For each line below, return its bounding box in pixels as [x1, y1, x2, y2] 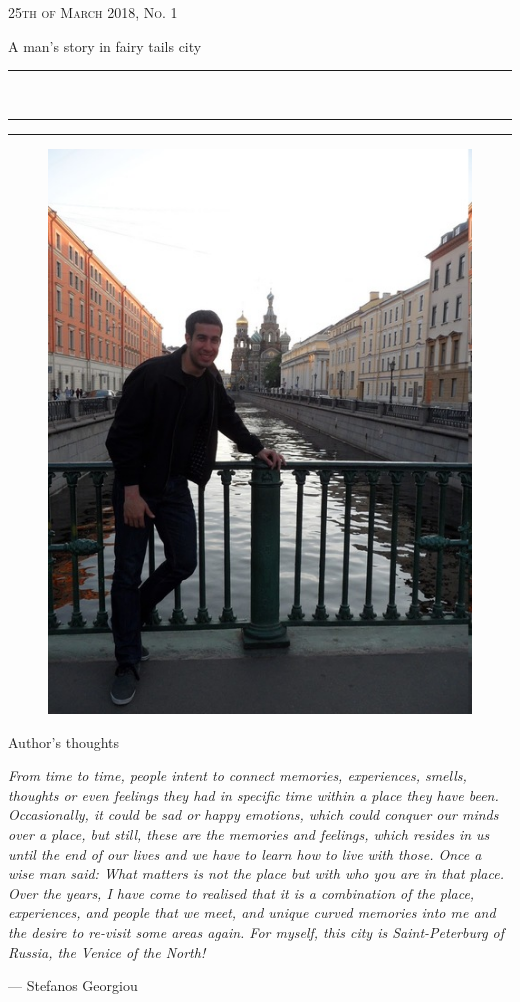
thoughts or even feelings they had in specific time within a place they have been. [8, 784, 499, 805]
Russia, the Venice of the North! [8, 941, 206, 962]
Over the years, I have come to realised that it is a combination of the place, [8, 882, 475, 903]
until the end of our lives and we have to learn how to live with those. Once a [8, 843, 482, 864]
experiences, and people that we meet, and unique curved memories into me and [8, 902, 496, 923]
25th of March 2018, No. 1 [8, 2, 178, 22]
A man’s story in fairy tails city [8, 35, 202, 56]
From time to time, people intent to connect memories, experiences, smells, [8, 765, 467, 786]
